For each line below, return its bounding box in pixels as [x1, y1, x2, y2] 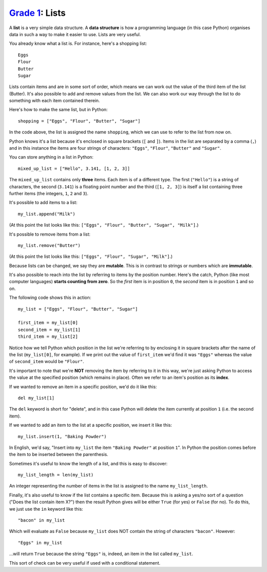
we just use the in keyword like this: [9, 506, 84, 512]
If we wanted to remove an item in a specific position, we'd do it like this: [9, 383, 157, 390]
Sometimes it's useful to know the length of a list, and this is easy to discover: [9, 460, 168, 466]
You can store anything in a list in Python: [9, 154, 93, 160]
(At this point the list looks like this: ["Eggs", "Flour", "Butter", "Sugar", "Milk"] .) [9, 222, 199, 228]
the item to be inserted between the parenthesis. [9, 451, 108, 457]
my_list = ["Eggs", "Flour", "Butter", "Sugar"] [18, 306, 138, 312]
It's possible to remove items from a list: [9, 231, 91, 237]
